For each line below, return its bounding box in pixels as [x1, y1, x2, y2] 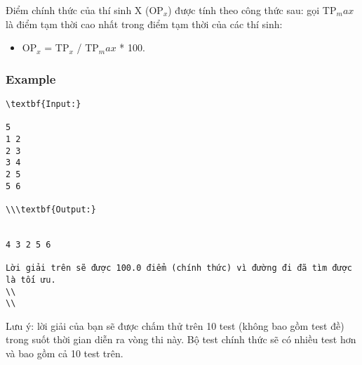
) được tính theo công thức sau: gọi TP [168, 3, 337, 17]
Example [6, 70, 56, 87]
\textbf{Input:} [6, 99, 81, 109]
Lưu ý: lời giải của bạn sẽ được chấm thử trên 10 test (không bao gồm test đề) [6, 318, 344, 333]
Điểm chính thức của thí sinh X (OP [6, 3, 163, 17]
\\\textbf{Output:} [6, 204, 96, 214]
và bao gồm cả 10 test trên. [6, 346, 123, 360]
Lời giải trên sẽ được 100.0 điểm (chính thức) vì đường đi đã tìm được [6, 263, 352, 274]
